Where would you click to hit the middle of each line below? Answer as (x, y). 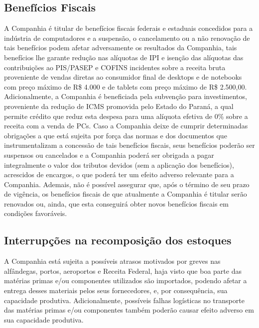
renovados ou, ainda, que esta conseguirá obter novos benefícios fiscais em (116, 203)
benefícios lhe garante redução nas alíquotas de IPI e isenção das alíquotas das (124, 57)
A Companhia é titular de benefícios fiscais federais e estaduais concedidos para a (129, 28)
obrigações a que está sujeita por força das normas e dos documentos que (116, 135)
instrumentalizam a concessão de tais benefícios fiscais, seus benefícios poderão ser (129, 145)
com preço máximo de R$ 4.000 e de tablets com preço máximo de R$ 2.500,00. (126, 86)
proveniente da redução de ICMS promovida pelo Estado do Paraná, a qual (119, 106)
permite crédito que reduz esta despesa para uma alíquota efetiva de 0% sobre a (126, 116)
